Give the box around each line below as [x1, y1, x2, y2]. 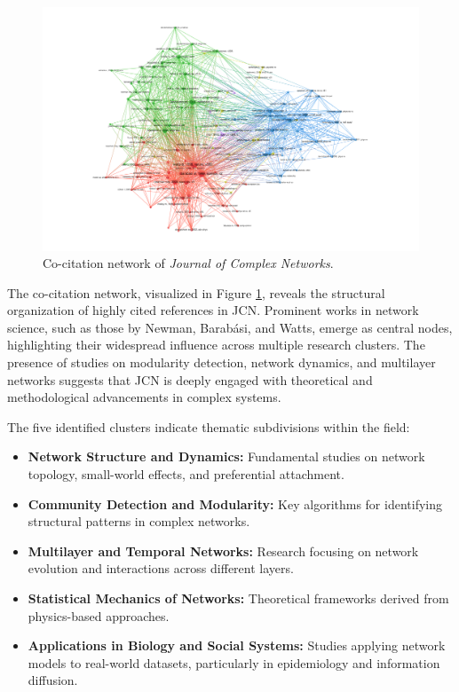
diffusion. [28, 671, 78, 689]
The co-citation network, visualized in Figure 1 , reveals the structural [7, 283, 385, 302]
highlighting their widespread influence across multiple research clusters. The [7, 335, 425, 354]
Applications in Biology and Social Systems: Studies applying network [28, 636, 446, 655]
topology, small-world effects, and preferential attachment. [28, 465, 344, 484]
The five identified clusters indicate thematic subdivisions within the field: [7, 417, 410, 436]
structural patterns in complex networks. [28, 512, 250, 531]
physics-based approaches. [28, 606, 170, 625]
